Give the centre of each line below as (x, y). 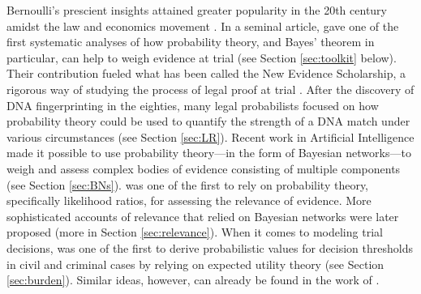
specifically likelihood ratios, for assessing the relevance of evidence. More (189, 200)
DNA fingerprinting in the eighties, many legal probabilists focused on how (193, 105)
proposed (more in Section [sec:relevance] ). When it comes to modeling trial (195, 232)
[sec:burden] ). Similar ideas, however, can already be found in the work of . (193, 280)
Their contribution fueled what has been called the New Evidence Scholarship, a (206, 73)
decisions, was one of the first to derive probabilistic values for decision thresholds (210, 247)
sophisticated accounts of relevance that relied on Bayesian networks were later (203, 216)
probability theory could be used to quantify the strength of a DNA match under (208, 121)
